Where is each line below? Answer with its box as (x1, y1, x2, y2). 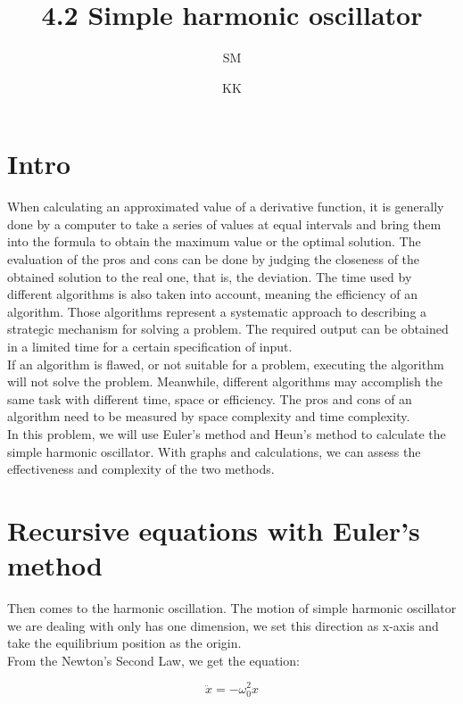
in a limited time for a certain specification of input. (7, 337, 293, 355)
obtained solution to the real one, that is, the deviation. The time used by (7, 267, 412, 286)
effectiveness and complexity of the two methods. (7, 460, 275, 478)
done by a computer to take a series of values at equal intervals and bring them (7, 214, 442, 233)
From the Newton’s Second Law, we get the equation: (7, 650, 300, 669)
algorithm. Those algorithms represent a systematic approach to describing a (7, 302, 427, 320)
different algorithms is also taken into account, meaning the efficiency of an (7, 285, 418, 303)
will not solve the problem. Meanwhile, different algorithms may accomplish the (7, 372, 442, 391)
